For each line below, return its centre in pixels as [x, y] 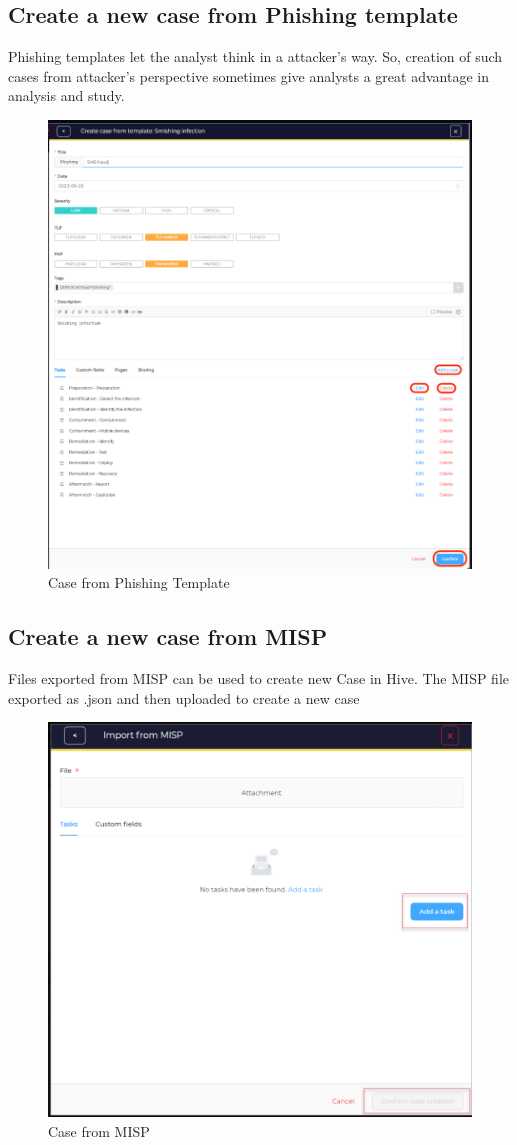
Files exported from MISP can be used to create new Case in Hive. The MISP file [259, 678]
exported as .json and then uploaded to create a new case [184, 697]
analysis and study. [66, 95]
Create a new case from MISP [168, 636]
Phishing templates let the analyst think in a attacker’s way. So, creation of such [255, 56]
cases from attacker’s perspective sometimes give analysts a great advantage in [248, 75]
